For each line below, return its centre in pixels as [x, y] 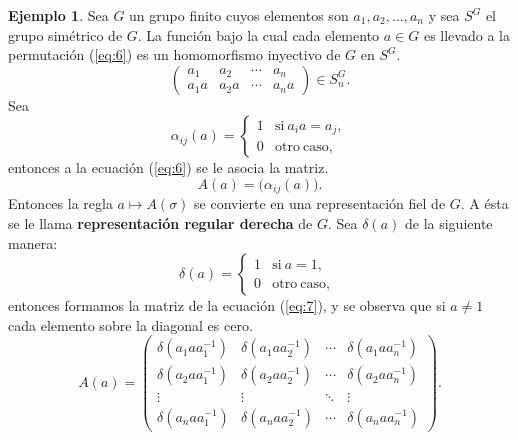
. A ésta [484, 203]
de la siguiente [448, 223]
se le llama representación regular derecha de [160, 223]
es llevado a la [466, 34]
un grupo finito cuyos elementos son [239, 15]
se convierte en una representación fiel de [320, 203]
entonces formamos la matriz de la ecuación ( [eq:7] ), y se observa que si [227, 305]
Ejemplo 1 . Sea [58, 15]
